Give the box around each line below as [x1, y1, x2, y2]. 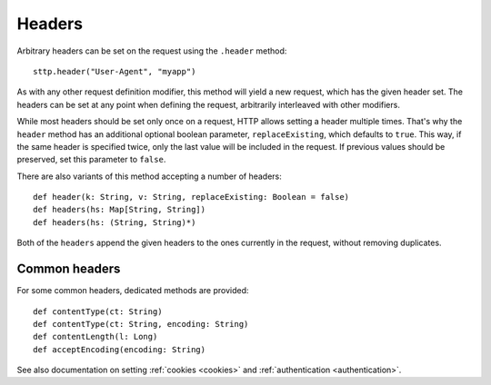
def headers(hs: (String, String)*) [33, 217, 196, 227]
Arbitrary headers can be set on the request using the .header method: [16, 45, 287, 56]
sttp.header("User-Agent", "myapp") [33, 66, 196, 76]
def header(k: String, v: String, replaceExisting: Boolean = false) [33, 192, 350, 202]
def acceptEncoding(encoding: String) [33, 344, 206, 354]
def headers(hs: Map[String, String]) [33, 204, 206, 215]
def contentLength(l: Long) [33, 331, 158, 342]
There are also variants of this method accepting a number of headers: [16, 171, 282, 182]
